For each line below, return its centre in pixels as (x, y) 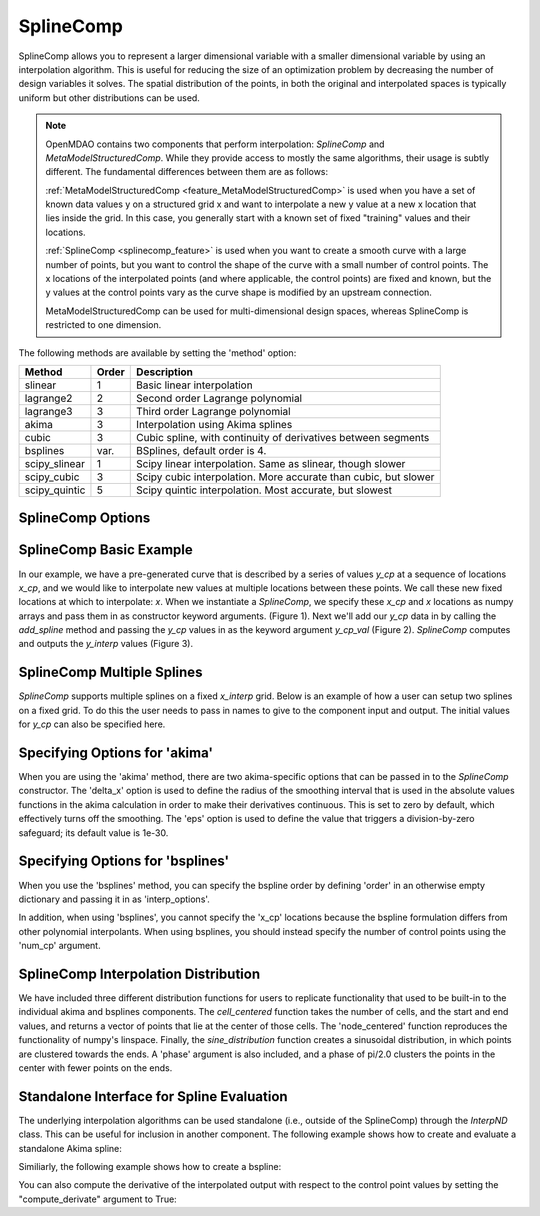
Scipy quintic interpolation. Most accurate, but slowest (264, 490)
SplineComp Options (84, 518)
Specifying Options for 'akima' (116, 752)
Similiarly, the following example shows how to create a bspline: (150, 1167)
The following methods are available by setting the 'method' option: (157, 352)
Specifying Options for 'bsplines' (124, 861)
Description (165, 372)
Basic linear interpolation (195, 385)
